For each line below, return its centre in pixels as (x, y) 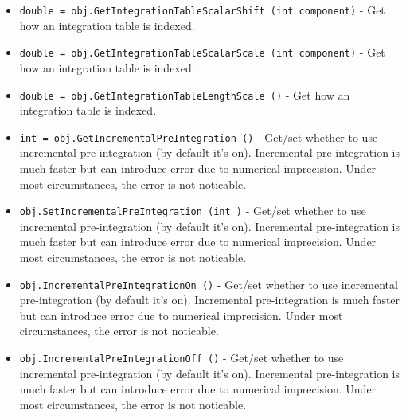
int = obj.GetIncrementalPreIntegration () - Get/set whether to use (199, 137)
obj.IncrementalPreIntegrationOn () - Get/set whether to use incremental (209, 284)
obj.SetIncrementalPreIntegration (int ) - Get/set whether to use (193, 211)
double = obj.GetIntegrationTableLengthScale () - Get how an (185, 94)
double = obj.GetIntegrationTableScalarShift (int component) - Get (202, 10)
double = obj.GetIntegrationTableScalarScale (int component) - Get (202, 52)
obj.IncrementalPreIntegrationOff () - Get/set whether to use (182, 358)
